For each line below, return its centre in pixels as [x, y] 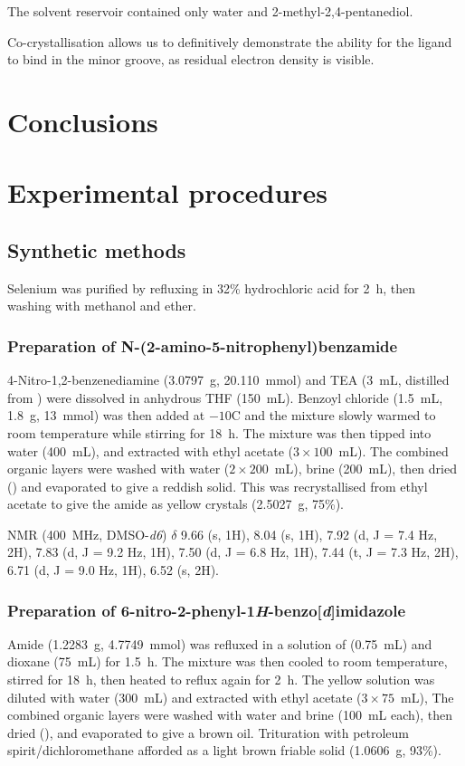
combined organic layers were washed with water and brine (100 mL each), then [230, 715]
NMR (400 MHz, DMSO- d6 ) [87, 534]
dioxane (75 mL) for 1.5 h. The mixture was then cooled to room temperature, [228, 661]
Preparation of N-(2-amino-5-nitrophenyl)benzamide [203, 345]
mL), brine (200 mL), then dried [365, 469]
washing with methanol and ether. [102, 306]
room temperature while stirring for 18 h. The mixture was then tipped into [219, 432]
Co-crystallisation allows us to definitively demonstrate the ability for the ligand [230, 41]
